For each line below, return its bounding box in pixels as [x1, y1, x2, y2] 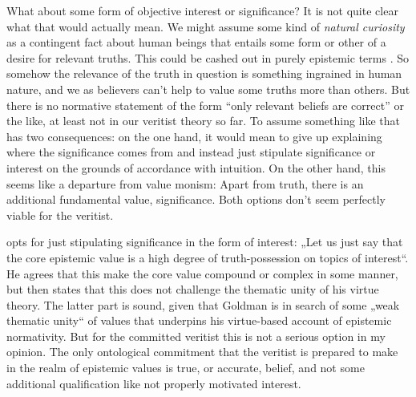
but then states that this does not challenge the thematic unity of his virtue [6, 281, 379, 298]
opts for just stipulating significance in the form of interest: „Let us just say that [6, 233, 403, 250]
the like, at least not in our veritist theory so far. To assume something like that [6, 112, 400, 129]
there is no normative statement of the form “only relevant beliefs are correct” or [6, 96, 404, 113]
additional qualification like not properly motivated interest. [6, 375, 301, 391]
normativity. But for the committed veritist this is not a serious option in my [6, 327, 386, 344]
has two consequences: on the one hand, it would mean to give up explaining [6, 128, 382, 144]
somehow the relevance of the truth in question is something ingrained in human [6, 65, 402, 82]
